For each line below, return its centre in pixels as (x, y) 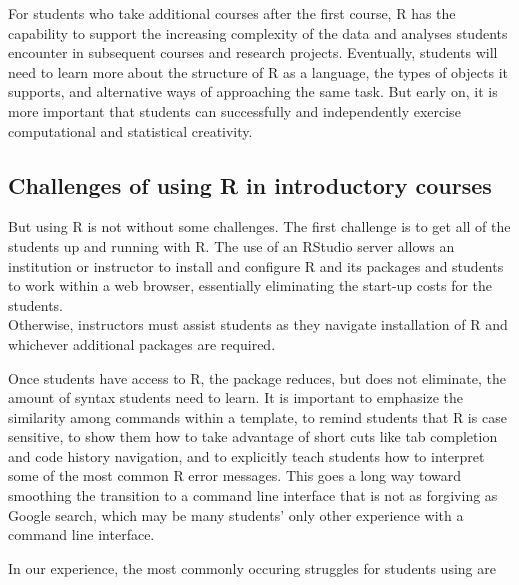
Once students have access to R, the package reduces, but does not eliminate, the (257, 377)
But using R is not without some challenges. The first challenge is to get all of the (259, 226)
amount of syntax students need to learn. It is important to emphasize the (236, 397)
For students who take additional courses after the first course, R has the (232, 13)
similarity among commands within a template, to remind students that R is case (257, 416)
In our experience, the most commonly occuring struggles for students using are (252, 567)
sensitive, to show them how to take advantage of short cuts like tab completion (253, 436)
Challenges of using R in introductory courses (250, 184)
